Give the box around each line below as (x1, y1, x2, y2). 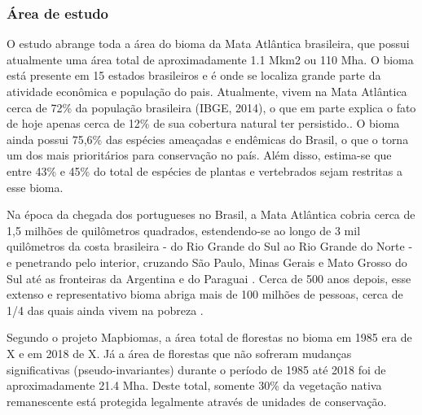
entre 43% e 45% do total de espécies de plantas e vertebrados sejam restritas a (7, 162, 402, 179)
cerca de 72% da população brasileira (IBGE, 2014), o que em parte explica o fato (7, 98, 416, 116)
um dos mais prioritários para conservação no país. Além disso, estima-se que (7, 146, 392, 164)
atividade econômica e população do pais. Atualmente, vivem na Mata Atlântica (7, 83, 407, 99)
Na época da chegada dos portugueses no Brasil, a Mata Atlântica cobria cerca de (7, 206, 415, 223)
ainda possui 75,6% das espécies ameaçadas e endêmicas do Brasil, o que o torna (7, 130, 409, 147)
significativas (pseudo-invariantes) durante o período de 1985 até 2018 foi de (7, 360, 386, 378)
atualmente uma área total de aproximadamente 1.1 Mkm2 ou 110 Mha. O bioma (7, 50, 414, 68)
